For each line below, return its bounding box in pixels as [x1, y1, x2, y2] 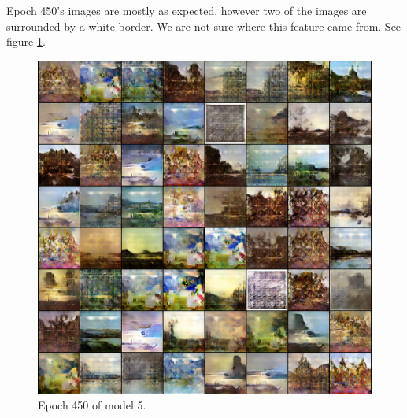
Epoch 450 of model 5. [38, 397, 146, 413]
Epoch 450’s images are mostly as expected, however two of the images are [6, 2, 367, 18]
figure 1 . [6, 33, 46, 50]
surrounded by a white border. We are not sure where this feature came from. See [6, 17, 401, 34]
